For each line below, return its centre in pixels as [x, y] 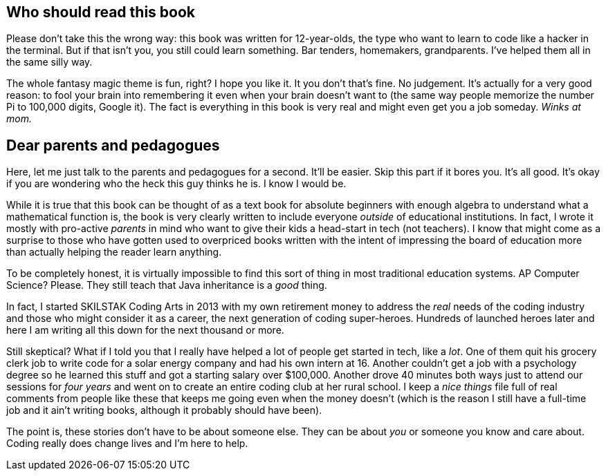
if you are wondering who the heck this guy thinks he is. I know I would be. [176, 184]
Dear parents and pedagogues [113, 145]
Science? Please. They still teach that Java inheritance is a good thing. [167, 285]
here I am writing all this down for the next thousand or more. [145, 330]
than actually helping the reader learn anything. [114, 252]
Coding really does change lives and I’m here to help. [127, 444]
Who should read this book [101, 12]
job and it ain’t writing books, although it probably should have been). [164, 410]
